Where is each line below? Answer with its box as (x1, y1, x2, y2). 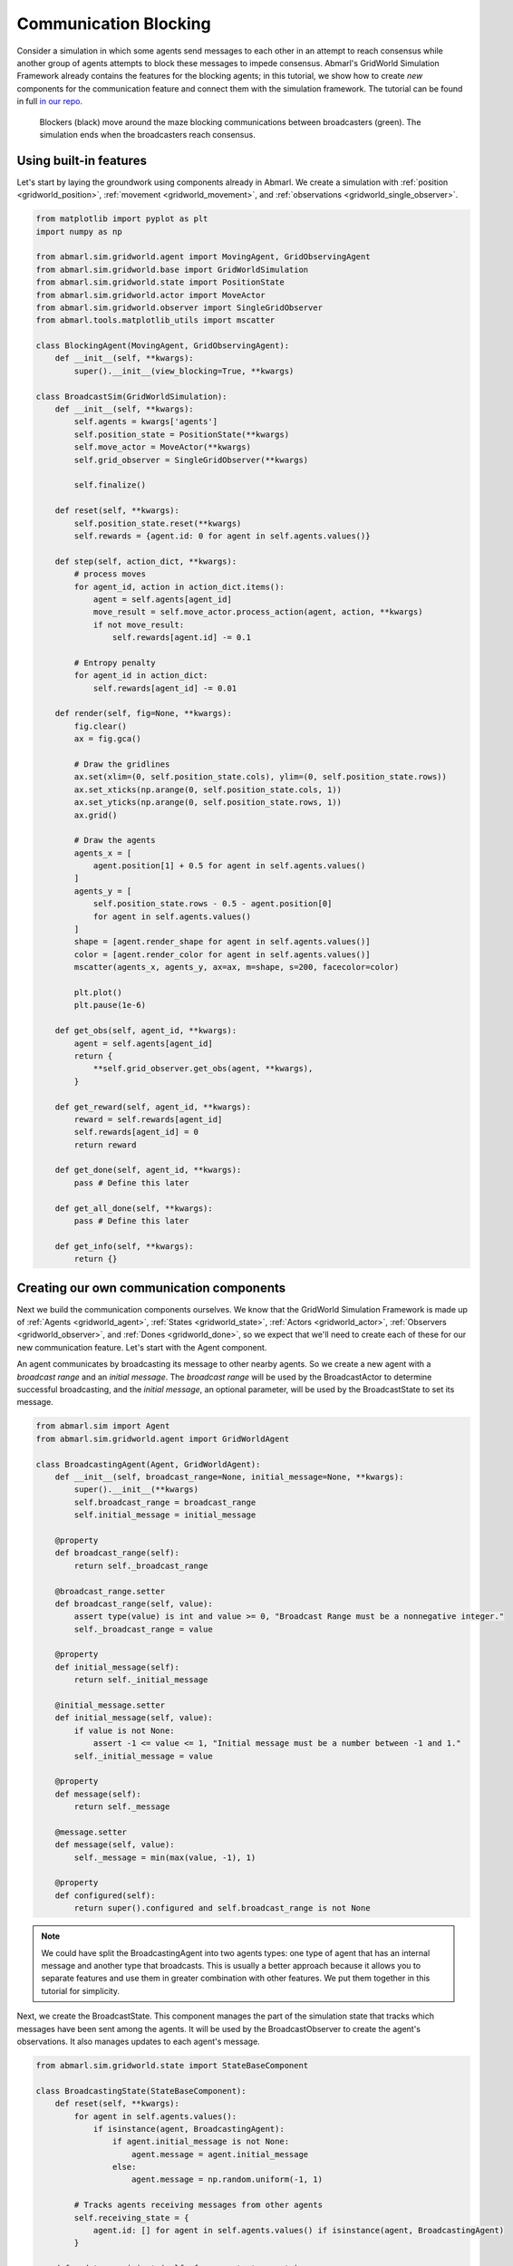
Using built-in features (16, 152, 147, 168)
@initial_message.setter (54, 1700, 166, 1710)
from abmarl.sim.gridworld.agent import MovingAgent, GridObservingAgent (35, 252, 371, 262)
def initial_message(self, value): (54, 1713, 213, 1723)
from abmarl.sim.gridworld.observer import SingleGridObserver (35, 302, 324, 313)
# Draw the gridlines (73, 759, 170, 770)
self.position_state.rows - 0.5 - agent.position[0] (92, 898, 333, 909)
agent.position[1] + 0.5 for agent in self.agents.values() (92, 861, 366, 871)
